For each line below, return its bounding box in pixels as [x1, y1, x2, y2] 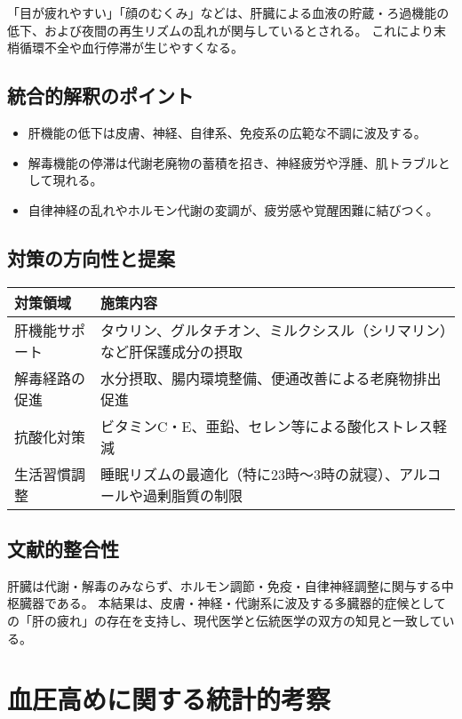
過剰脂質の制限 [143, 484, 243, 506]
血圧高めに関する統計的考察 [7, 681, 331, 717]
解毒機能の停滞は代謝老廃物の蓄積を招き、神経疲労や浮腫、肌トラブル [28, 153, 438, 172]
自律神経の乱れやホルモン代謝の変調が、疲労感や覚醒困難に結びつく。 [28, 200, 439, 219]
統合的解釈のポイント [7, 82, 194, 109]
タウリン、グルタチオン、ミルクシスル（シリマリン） [100, 319, 448, 340]
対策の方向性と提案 [7, 244, 175, 271]
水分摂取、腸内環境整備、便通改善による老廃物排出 [100, 367, 442, 388]
